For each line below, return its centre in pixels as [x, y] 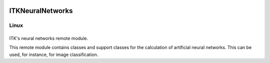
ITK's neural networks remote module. [49, 38]
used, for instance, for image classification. [54, 54]
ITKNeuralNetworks [41, 11]
